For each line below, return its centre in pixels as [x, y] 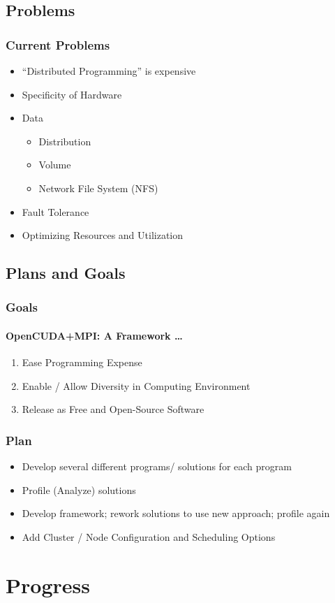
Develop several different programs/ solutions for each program [157, 466]
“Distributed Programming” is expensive [109, 71]
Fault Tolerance [55, 211]
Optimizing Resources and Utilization [103, 235]
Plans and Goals [66, 273]
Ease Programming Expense [82, 362]
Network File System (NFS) [98, 188]
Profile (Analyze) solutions [79, 489]
